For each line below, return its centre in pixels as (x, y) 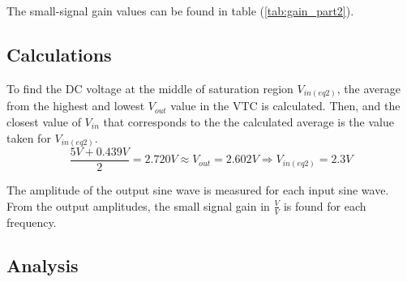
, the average (368, 88)
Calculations (59, 54)
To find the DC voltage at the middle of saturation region (150, 88)
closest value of (44, 121)
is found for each (325, 205)
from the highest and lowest (76, 106)
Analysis (43, 265)
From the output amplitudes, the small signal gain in (138, 205)
